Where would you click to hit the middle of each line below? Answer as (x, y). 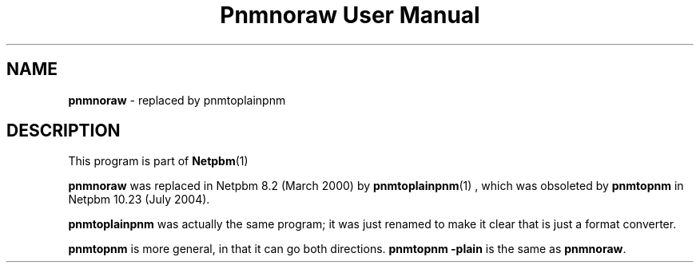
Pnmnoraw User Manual (350, 15)
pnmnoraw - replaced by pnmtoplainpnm (177, 100)
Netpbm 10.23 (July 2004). (139, 200)
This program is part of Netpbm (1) (158, 161)
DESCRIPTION (64, 131)
